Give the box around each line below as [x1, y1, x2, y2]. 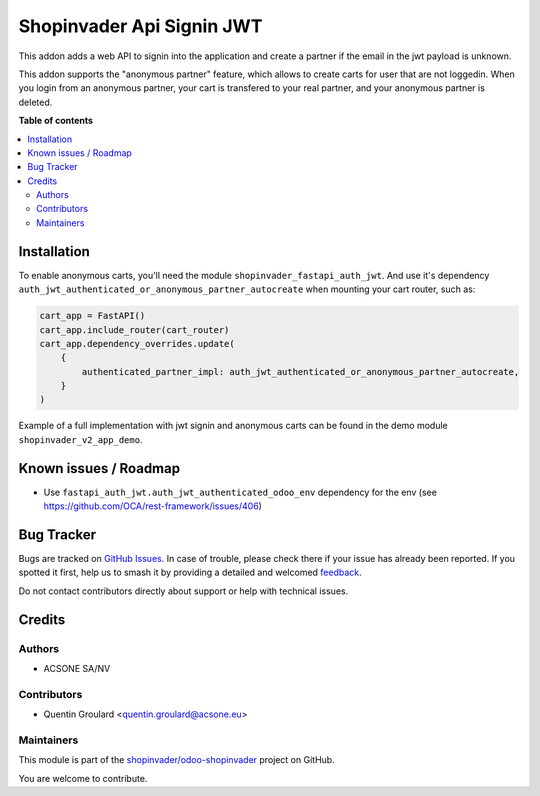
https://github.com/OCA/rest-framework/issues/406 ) [43, 500, 262, 512]
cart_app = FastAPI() [39, 310, 146, 322]
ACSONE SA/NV [43, 662, 111, 674]
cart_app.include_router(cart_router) [39, 324, 230, 335]
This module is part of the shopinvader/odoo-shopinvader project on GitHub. [18, 754, 335, 766]
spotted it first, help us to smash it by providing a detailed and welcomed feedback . [18, 566, 362, 579]
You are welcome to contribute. [18, 772, 148, 784]
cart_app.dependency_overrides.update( [39, 338, 235, 349]
